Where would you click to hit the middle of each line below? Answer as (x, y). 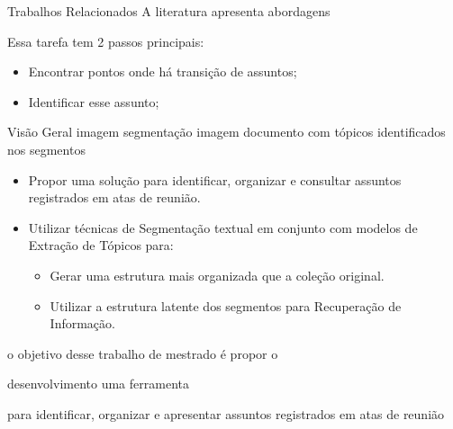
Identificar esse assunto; (94, 101)
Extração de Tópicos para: (101, 245)
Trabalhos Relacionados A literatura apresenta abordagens (169, 11)
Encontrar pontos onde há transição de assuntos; (163, 71)
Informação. (82, 323)
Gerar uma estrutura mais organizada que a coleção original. (217, 275)
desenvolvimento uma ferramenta (98, 384)
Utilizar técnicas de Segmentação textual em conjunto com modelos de (223, 227)
